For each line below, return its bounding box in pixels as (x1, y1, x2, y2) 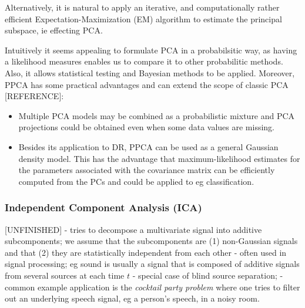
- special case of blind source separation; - (132, 269, 283, 281)
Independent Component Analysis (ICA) (5, 200, 202, 215)
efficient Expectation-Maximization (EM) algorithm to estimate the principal (5, 12, 282, 25)
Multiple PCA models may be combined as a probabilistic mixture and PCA (18, 109, 295, 121)
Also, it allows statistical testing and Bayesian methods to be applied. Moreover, (5, 66, 295, 79)
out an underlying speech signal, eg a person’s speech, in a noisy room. (5, 292, 260, 304)
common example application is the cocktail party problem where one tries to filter (5, 280, 300, 293)
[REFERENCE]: (5, 90, 64, 102)
